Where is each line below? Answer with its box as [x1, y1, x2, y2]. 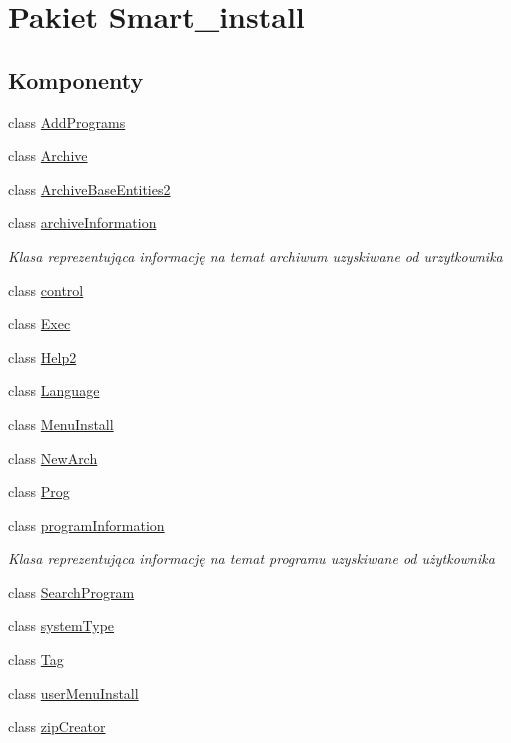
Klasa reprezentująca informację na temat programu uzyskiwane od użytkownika [8, 548, 495, 569]
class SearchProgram [8, 581, 135, 602]
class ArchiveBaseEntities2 [8, 178, 171, 199]
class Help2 [8, 346, 77, 367]
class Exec [8, 313, 71, 334]
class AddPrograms [8, 111, 126, 132]
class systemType [8, 615, 115, 636]
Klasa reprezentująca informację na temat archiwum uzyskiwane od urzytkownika [8, 245, 503, 266]
